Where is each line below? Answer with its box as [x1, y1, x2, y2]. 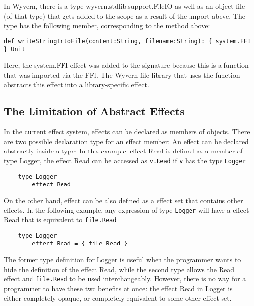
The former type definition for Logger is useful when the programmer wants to [4, 254, 241, 265]
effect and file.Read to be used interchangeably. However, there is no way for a [4, 274, 246, 284]
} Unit [4, 46, 25, 53]
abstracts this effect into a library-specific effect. [4, 79, 149, 90]
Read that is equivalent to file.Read [4, 214, 117, 225]
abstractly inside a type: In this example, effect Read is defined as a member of [4, 146, 243, 156]
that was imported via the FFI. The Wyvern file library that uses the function [4, 69, 240, 80]
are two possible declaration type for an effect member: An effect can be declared [4, 136, 249, 146]
